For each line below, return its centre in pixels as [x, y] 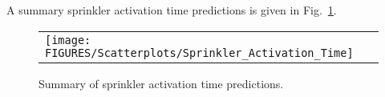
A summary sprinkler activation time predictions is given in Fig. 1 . [172, 10]
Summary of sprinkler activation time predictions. [161, 83]
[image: [68, 40]
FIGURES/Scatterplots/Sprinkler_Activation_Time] [199, 53]
